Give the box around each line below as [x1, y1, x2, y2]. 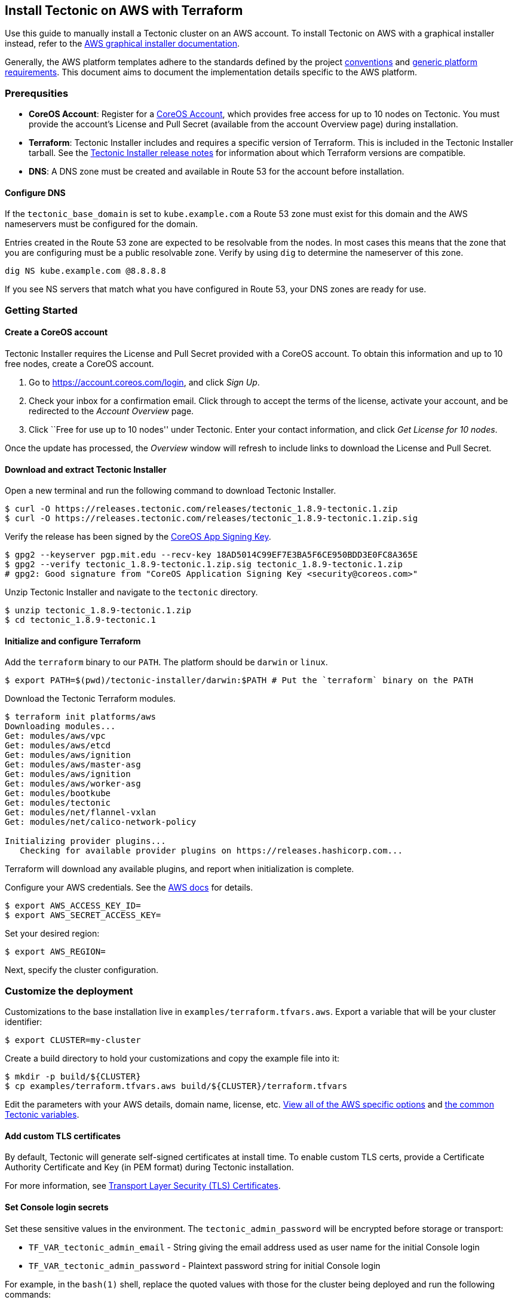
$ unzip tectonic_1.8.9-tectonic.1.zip [5, 605, 191, 616]
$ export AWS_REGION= [5, 947, 106, 957]
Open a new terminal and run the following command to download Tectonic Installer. [5, 485, 336, 496]
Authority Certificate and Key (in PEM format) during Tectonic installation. [5, 1162, 294, 1173]
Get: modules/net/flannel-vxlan [5, 808, 156, 818]
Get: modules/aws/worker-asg [5, 779, 141, 789]
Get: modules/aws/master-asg [5, 760, 141, 770]
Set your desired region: [5, 928, 100, 939]
